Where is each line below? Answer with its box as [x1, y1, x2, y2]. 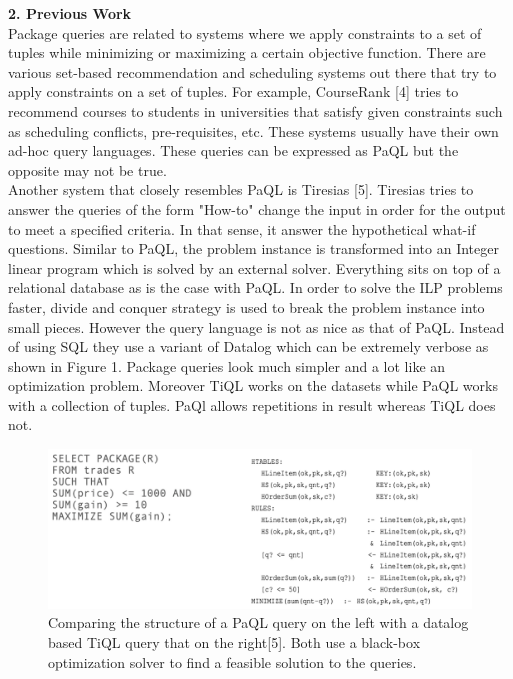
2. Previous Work [8, 3, 132, 23]
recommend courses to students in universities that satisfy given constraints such [8, 100, 503, 121]
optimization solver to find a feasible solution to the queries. [48, 651, 417, 672]
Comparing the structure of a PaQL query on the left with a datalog [48, 612, 469, 633]
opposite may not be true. [8, 159, 167, 180]
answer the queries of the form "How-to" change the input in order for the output [8, 198, 506, 219]
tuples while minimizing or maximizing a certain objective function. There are [8, 42, 486, 63]
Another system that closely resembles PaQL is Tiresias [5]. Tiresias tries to [8, 179, 474, 200]
